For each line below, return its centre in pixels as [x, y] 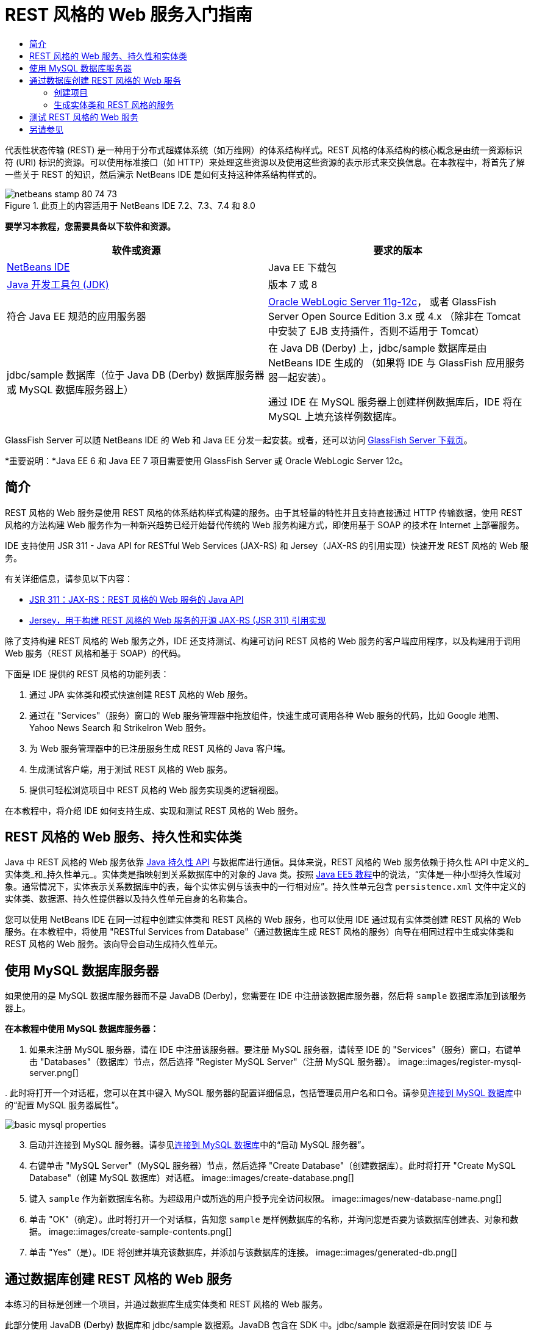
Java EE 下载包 [303, 267]
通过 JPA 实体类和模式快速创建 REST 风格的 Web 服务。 [141, 694]
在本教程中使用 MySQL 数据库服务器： [82, 1029]
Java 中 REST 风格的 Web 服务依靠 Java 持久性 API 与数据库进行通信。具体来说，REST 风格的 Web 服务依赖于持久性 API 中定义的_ [267, 862]
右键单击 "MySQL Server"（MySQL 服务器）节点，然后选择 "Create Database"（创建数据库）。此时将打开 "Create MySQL [272, 1166]
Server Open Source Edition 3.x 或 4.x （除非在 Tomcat [394, 316]
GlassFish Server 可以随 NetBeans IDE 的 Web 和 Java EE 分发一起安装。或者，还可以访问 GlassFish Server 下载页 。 [239, 440]
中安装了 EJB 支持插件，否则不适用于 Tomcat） [376, 331]
